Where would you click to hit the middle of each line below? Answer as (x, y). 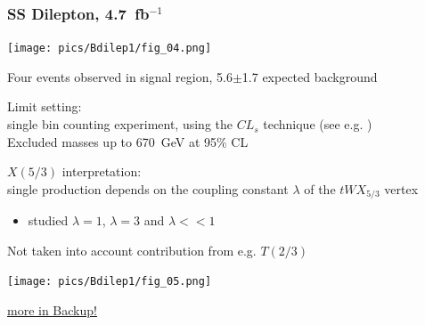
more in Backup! (52, 310)
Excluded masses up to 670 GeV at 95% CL (128, 141)
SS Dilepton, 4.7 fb (78, 13)
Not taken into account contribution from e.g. (132, 250)
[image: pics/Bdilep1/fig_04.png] (110, 49)
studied (48, 220)
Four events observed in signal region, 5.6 (120, 76)
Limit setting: (45, 106)
